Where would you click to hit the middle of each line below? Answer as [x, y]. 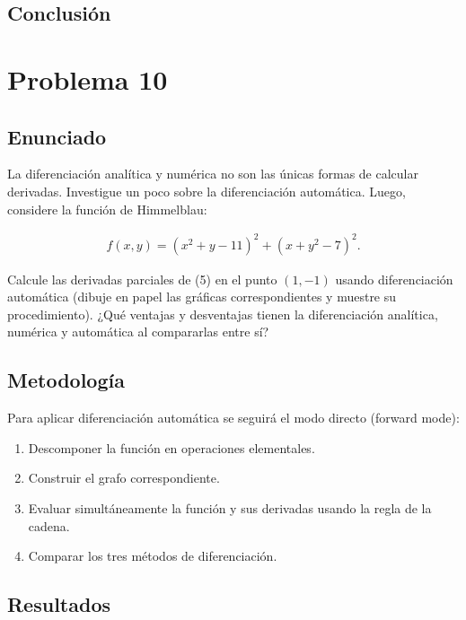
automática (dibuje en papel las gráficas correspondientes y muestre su [202, 297]
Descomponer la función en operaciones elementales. [171, 447]
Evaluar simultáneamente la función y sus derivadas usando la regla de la [230, 508]
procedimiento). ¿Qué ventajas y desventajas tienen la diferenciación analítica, [223, 314]
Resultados [59, 604]
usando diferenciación [394, 279]
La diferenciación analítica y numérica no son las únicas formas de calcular [213, 174]
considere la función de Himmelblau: [107, 209]
